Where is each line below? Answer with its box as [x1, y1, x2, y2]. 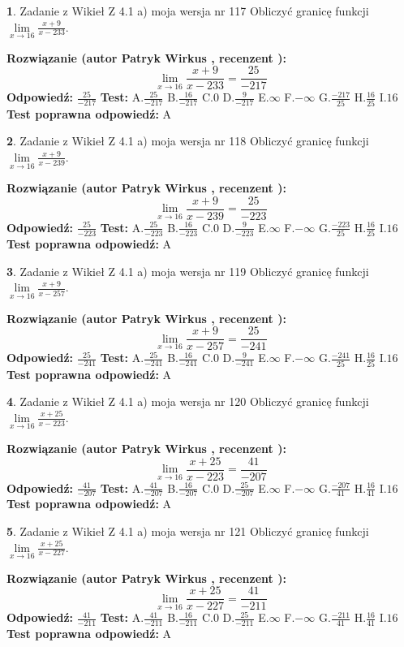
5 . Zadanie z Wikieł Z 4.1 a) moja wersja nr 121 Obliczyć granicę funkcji [6, 523, 369, 540]
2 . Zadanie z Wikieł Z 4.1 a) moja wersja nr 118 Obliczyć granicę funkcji [6, 132, 369, 149]
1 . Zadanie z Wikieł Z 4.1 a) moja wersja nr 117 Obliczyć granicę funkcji [6, 2, 369, 19]
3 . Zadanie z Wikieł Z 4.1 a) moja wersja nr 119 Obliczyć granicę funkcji [6, 262, 369, 279]
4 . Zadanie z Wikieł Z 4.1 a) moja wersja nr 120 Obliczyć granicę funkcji [6, 393, 369, 410]
